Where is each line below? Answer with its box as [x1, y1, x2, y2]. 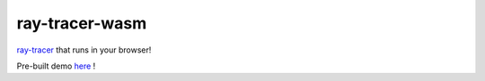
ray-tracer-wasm [16, 13, 147, 33]
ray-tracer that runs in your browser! [16, 45, 152, 55]
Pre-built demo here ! [16, 61, 96, 71]
